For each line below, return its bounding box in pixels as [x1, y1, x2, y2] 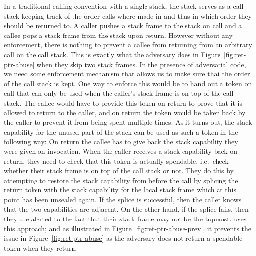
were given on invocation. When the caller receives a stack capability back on [4, 146, 238, 156]
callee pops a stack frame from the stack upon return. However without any [4, 30, 233, 40]
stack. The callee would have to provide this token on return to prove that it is [4, 97, 242, 108]
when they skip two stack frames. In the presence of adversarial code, [37, 59, 246, 69]
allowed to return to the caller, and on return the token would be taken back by [4, 107, 246, 117]
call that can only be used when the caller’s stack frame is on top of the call [4, 88, 234, 98]
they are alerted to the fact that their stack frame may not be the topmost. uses [4, 214, 247, 224]
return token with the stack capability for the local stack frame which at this [4, 184, 236, 195]
